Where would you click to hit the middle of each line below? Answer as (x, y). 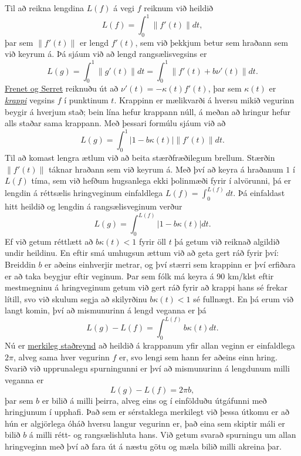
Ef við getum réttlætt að (49, 241)
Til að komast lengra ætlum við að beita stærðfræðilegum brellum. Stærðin (140, 158)
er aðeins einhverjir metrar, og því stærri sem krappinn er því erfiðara (170, 264)
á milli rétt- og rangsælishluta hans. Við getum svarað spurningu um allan (163, 435)
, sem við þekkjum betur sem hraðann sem (212, 42)
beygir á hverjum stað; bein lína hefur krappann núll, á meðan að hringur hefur (148, 111)
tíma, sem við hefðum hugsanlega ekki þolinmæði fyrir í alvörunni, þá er (161, 180)
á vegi (124, 8)
